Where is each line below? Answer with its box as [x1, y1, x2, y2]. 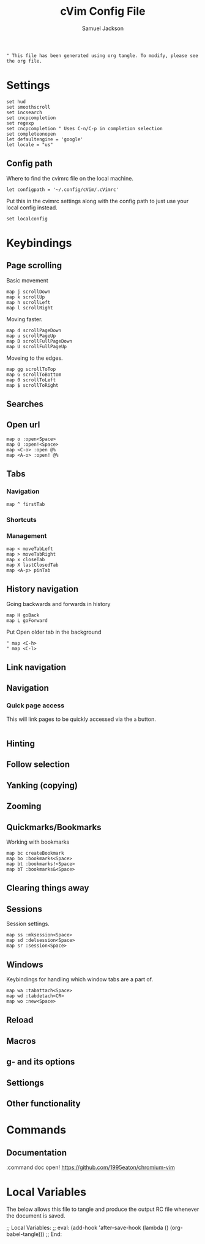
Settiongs [6, 1078, 45, 1088]
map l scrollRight [6, 305, 53, 311]
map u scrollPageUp [6, 333, 56, 339]
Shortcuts [6, 515, 37, 524]
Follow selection [6, 760, 70, 770]
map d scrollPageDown [6, 327, 62, 333]
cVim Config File [60, 4, 146, 18]
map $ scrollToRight [6, 382, 59, 388]
